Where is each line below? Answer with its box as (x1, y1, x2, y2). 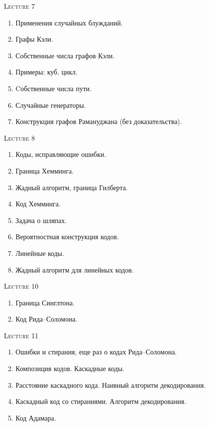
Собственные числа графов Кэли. (15, 50, 115, 60)
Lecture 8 (4, 132, 35, 143)
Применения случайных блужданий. (15, 17, 123, 27)
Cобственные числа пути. (15, 83, 92, 93)
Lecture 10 (4, 281, 39, 291)
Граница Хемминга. (15, 165, 74, 175)
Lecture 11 (4, 330, 39, 340)
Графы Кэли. (15, 34, 53, 44)
